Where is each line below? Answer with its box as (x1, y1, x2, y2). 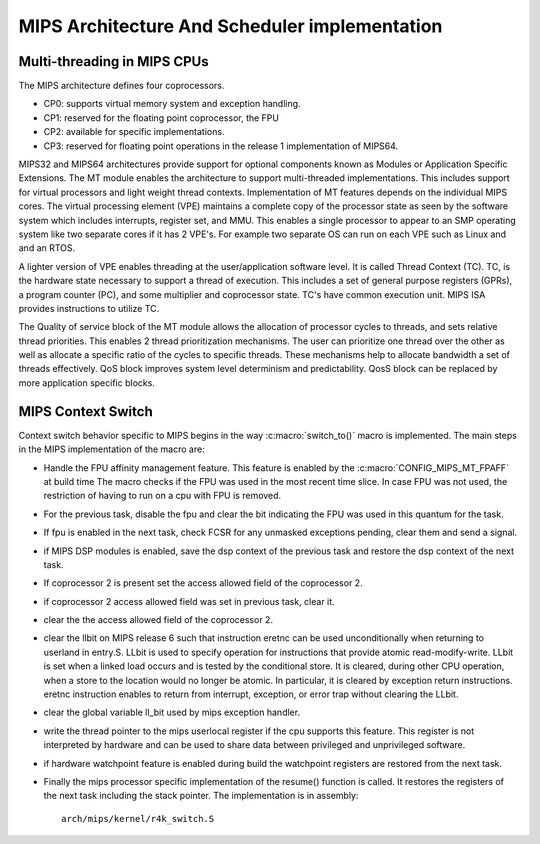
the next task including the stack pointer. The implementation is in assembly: (43, 790, 359, 802)
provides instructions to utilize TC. (18, 302, 160, 314)
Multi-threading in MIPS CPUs (18, 53, 209, 70)
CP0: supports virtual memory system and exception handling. (43, 98, 301, 110)
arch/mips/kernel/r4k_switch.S (61, 813, 215, 824)
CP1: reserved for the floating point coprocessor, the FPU (43, 111, 280, 124)
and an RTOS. (18, 242, 76, 254)
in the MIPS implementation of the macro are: (18, 443, 205, 455)
